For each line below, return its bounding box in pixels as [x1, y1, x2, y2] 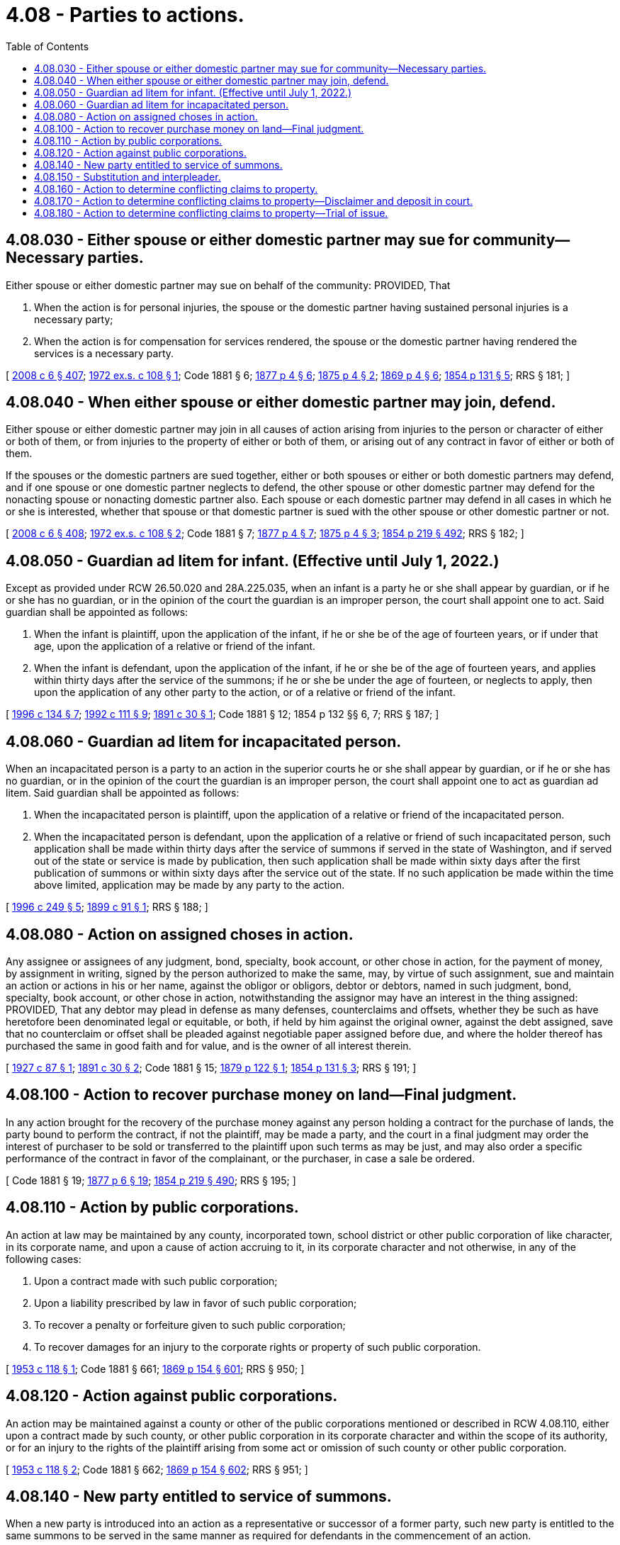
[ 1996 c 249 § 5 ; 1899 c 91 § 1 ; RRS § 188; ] [6, 901, 208, 914]
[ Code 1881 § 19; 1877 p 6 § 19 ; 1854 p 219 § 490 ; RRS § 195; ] [6, 1174, 296, 1186]
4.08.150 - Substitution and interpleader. [34, 170, 221, 183]
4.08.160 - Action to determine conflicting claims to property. [34, 182, 318, 195]
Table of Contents [6, 40, 89, 52]
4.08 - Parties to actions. [6, 3, 244, 27]
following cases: [6, 1252, 81, 1265]
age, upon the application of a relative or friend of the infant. [34, 640, 316, 653]
